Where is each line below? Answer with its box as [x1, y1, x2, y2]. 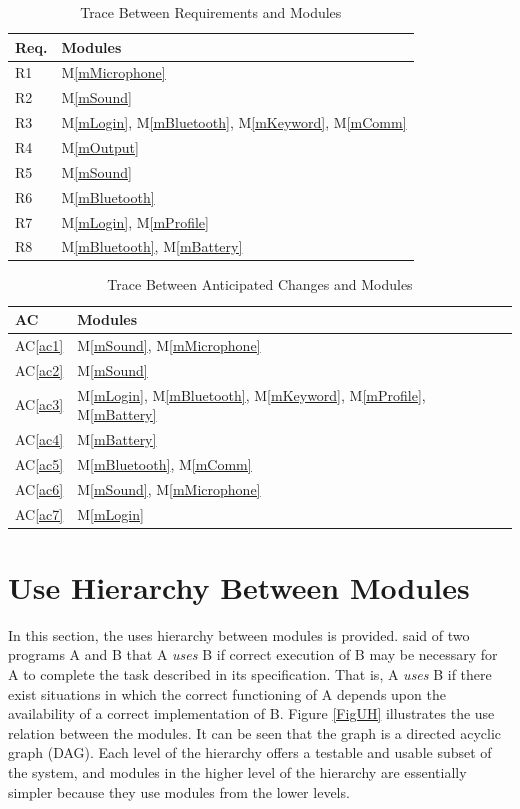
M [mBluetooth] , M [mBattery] [61, 236, 243, 257]
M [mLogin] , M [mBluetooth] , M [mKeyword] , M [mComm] [61, 112, 407, 133]
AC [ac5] [15, 453, 64, 474]
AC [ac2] [15, 359, 64, 380]
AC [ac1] [15, 334, 64, 355]
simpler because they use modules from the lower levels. [8, 781, 350, 802]
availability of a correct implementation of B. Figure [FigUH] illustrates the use [8, 703, 495, 724]
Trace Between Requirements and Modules [80, 2, 342, 22]
